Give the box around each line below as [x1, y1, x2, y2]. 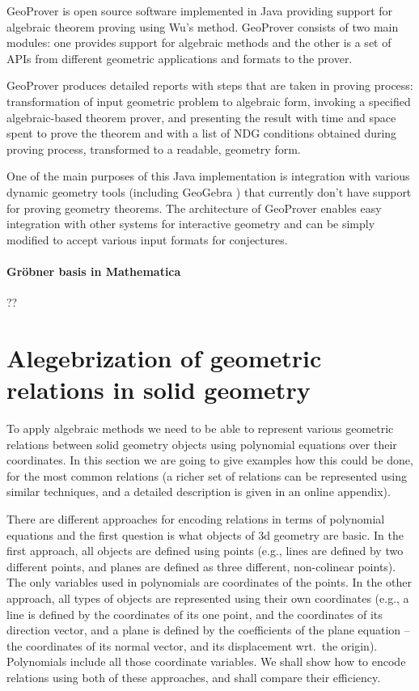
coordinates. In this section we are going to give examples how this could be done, [6, 451, 413, 468]
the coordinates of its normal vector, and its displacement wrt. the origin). [6, 637, 378, 654]
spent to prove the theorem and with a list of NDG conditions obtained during [6, 125, 397, 142]
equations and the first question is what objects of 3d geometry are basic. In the [6, 526, 404, 543]
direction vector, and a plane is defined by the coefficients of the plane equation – [6, 621, 410, 638]
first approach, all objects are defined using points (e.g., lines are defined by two [6, 542, 404, 559]
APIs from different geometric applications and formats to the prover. [6, 49, 353, 66]
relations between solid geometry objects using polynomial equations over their [6, 435, 397, 452]
